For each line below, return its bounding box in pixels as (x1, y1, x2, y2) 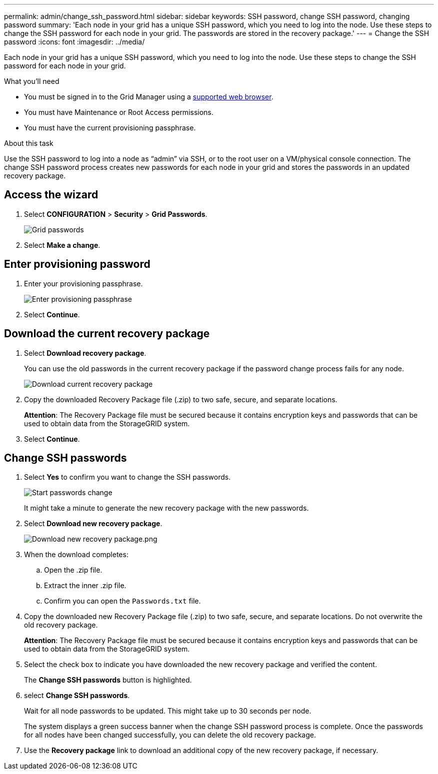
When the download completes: (24, 550, 128, 559)
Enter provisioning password (4, 258, 150, 271)
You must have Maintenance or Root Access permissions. (24, 108, 213, 116)
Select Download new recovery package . (24, 519, 162, 528)
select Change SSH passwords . (24, 691, 130, 700)
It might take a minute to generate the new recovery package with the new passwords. (24, 504, 309, 513)
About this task (4, 139, 53, 147)
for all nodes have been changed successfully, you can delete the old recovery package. (24, 731, 316, 740)
